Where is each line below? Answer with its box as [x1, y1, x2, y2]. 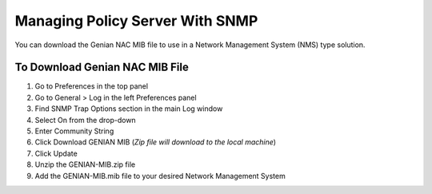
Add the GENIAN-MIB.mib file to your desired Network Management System [34, 171, 286, 180]
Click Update [34, 148, 78, 158]
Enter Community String [34, 126, 114, 136]
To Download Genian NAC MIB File [14, 61, 190, 74]
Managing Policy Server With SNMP [14, 12, 258, 30]
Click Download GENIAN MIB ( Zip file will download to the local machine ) [34, 137, 276, 147]
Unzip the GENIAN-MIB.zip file [34, 160, 136, 169]
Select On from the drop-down [34, 115, 136, 125]
